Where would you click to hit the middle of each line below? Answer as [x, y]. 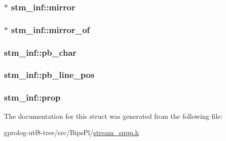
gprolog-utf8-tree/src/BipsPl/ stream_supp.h [72, 132]
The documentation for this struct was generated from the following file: [113, 116]
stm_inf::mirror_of [50, 29]
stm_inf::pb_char [40, 52]
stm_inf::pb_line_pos [49, 75]
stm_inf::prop [32, 97]
